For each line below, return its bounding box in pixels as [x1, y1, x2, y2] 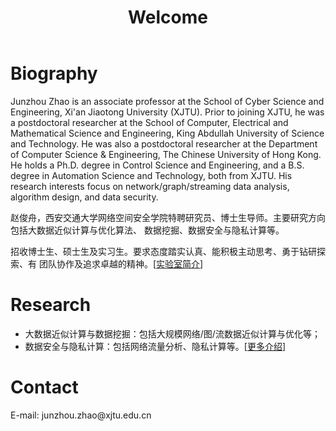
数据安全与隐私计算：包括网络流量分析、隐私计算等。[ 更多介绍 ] [24, 340, 287, 352]
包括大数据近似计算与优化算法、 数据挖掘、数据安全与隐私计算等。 [10, 224, 285, 236]
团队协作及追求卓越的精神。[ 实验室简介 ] [38, 257, 204, 270]
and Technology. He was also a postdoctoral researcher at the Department [10, 137, 318, 150]
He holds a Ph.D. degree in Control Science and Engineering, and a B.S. [10, 159, 305, 171]
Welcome [128, 6, 208, 29]
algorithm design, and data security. [10, 191, 159, 203]
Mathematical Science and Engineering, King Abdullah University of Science [10, 127, 325, 139]
